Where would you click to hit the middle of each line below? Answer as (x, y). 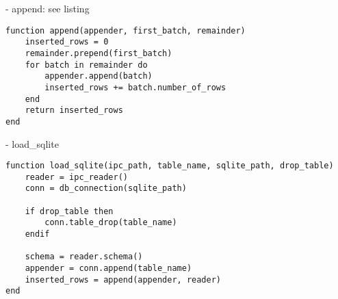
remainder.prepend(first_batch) (99, 53)
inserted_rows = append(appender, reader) (123, 279)
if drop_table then (69, 211)
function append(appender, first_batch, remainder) (126, 30)
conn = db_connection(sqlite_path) (106, 188)
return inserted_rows (74, 110)
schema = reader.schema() (84, 257)
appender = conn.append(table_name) (108, 268)
